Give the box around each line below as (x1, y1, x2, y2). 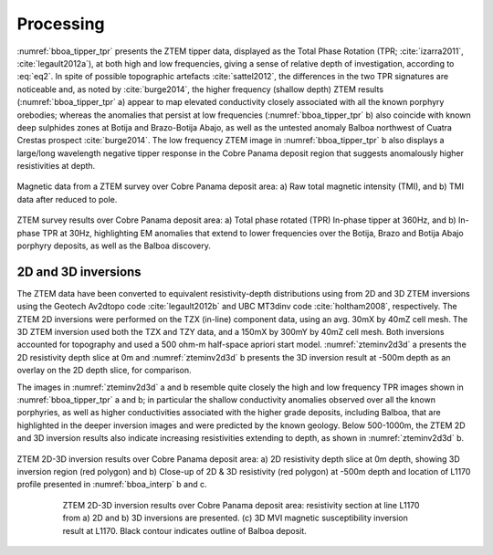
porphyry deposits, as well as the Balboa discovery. (16, 240, 212, 251)
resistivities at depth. (16, 161, 96, 172)
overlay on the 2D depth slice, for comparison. (16, 365, 192, 376)
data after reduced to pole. (16, 194, 118, 204)
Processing (16, 14, 105, 34)
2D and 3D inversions (16, 264, 142, 279)
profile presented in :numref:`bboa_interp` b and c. (16, 479, 207, 490)
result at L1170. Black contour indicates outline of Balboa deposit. (62, 525, 308, 536)
